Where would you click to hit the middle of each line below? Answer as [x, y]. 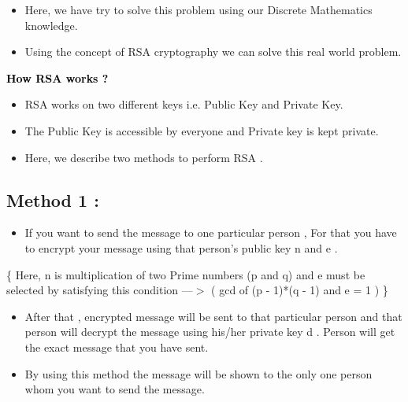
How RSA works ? [57, 77]
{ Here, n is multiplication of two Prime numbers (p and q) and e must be [186, 274]
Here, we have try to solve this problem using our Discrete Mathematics [198, 9]
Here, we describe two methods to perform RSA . [144, 157]
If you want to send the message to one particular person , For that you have [211, 232]
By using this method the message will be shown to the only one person [198, 373]
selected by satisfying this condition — [100, 290]
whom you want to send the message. [115, 389]
